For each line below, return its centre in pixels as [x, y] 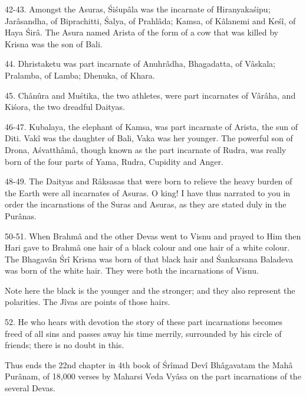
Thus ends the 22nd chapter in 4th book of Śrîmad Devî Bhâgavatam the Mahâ [149, 364]
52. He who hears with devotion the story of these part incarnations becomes [144, 322]
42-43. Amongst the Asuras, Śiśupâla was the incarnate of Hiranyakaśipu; [138, 9]
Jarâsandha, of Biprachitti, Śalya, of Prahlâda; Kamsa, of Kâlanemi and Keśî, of [150, 20]
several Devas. [30, 388]
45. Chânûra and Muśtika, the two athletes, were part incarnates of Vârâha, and [150, 95]
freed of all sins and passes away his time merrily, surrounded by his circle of [143, 333]
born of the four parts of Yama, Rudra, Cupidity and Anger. [114, 161]
